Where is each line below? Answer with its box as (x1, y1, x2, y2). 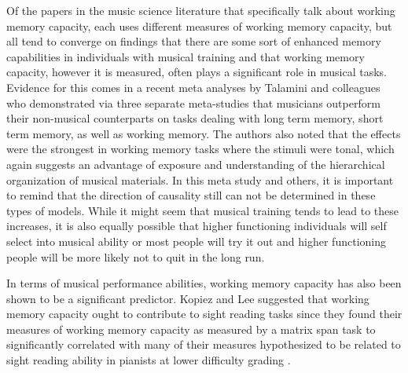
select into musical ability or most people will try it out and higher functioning (6, 232, 386, 249)
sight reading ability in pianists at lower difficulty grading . (6, 352, 291, 368)
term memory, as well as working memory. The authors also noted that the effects (6, 125, 401, 141)
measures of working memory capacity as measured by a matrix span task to (6, 320, 376, 337)
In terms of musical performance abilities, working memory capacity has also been (6, 275, 402, 291)
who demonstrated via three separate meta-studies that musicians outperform (6, 94, 380, 111)
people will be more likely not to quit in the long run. (6, 248, 265, 265)
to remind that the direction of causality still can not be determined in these (6, 187, 376, 203)
